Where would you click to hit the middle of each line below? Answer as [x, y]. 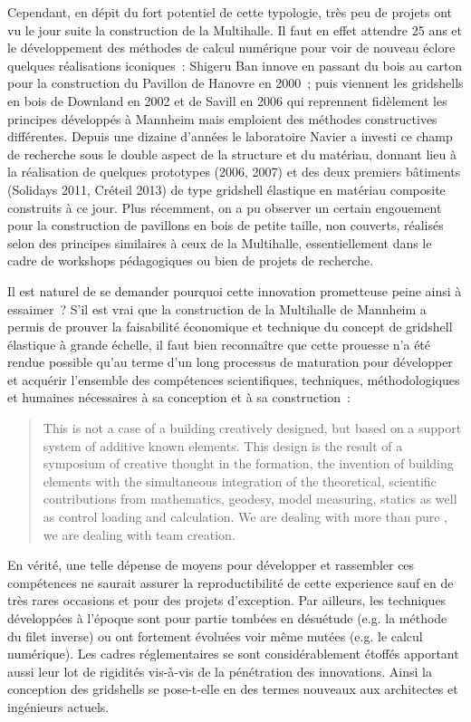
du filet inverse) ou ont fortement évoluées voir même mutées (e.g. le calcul [215, 635]
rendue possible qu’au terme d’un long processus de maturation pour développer [230, 362]
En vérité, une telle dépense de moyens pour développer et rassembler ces [211, 565]
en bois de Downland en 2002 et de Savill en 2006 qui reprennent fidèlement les [227, 100]
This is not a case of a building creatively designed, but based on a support [252, 428]
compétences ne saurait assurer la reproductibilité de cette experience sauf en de [231, 582]
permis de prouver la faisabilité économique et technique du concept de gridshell [230, 327]
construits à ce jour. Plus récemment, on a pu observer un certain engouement [225, 207]
